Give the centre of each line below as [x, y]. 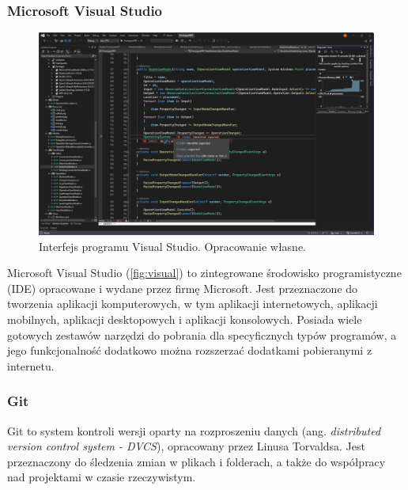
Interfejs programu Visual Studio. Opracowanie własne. [173, 246]
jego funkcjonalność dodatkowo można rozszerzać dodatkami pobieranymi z [190, 350]
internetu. [31, 365]
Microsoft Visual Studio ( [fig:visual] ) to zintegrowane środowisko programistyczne [204, 273]
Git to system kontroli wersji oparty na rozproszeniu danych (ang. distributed [194, 430]
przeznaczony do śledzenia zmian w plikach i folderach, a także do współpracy [196, 461]
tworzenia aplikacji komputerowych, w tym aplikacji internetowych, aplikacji [193, 304]
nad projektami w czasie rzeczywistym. [102, 477]
